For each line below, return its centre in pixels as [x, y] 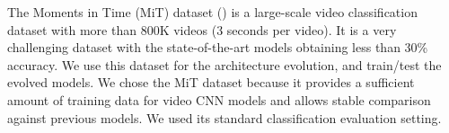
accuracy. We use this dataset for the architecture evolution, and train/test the [224, 64]
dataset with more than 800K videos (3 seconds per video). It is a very [202, 29]
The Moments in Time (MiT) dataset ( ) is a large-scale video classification [212, 12]
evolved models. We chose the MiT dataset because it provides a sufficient [211, 82]
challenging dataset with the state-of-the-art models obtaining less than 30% [218, 47]
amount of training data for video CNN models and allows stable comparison [219, 99]
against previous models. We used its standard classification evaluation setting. [224, 117]
